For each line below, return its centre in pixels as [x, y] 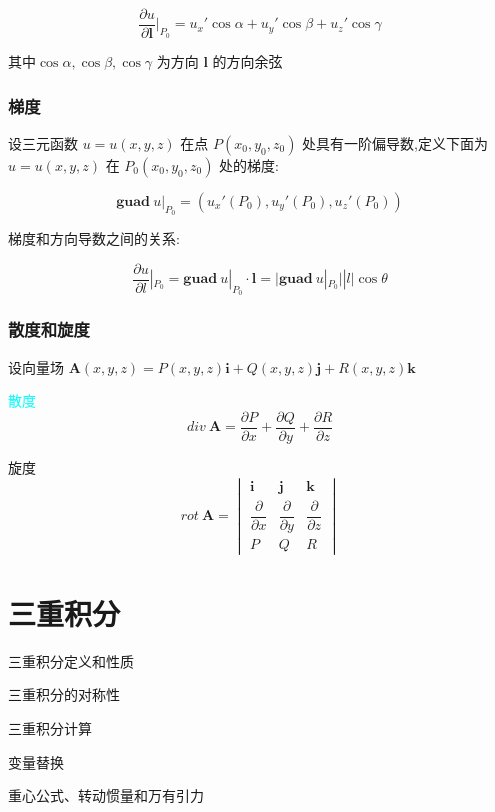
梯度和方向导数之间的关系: [94, 238]
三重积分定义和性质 [71, 660]
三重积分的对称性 [64, 694]
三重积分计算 [50, 728]
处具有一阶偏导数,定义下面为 [395, 142]
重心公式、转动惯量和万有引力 [106, 795]
